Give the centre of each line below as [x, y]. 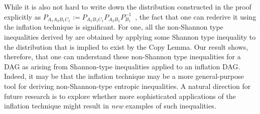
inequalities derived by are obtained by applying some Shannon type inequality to [130, 37]
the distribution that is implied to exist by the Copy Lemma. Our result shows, [126, 46]
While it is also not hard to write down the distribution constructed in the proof [128, 7]
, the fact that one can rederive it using [196, 16]
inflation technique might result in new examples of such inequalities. [110, 106]
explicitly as [23, 16]
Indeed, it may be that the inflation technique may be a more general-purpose [124, 76]
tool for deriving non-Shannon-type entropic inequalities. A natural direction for [127, 86]
